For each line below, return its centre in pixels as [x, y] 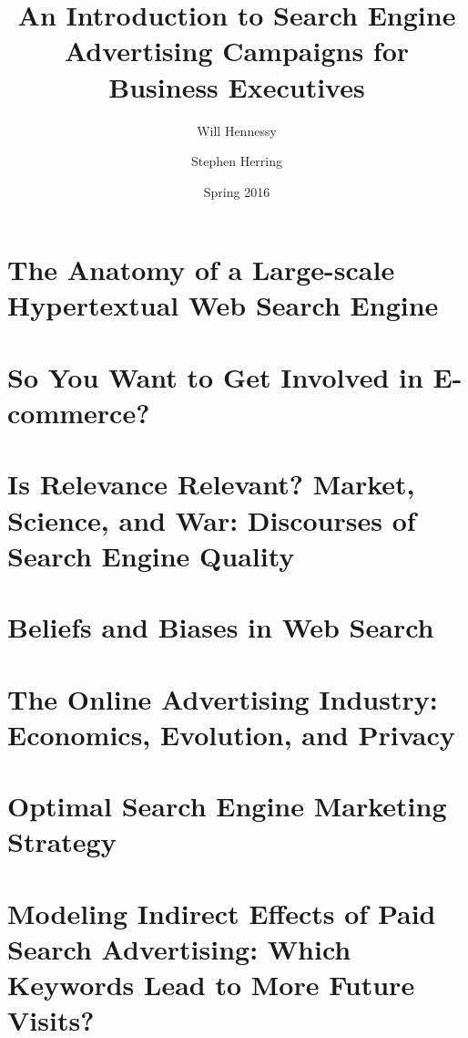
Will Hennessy [237, 130]
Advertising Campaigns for [237, 51]
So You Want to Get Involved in [215, 376]
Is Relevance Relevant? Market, [211, 484]
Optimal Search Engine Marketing [227, 806]
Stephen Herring [237, 161]
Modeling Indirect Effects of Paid [222, 913]
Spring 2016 [237, 191]
